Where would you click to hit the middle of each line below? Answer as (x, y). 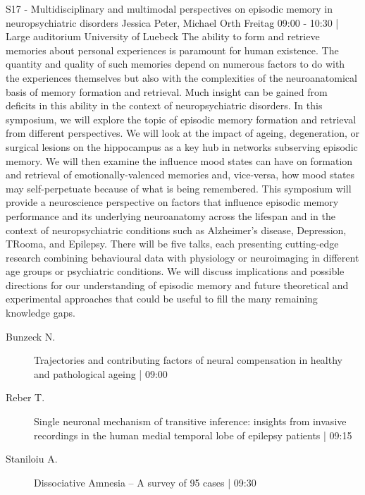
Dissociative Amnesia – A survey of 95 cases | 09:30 (145, 482)
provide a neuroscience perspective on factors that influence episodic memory (172, 202)
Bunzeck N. (31, 336)
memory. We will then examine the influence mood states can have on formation (179, 160)
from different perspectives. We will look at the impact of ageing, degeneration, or (183, 133)
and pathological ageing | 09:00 (101, 373)
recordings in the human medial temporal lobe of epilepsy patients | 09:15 (193, 435)
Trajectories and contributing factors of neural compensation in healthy (188, 360)
